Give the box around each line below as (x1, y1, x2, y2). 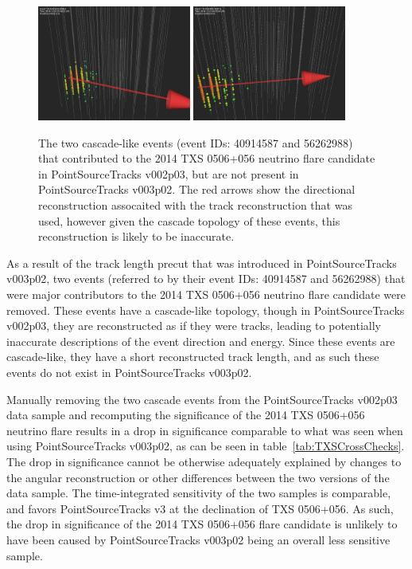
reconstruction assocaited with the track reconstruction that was (38, 197, 352, 214)
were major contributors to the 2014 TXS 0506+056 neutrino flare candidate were (6, 286, 406, 303)
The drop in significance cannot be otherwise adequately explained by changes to (6, 453, 402, 469)
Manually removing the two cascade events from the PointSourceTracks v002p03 (6, 390, 398, 407)
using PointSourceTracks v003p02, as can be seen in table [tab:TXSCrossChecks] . (6, 438, 405, 454)
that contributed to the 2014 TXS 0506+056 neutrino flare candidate (38, 150, 375, 167)
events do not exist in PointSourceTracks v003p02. (6, 364, 252, 380)
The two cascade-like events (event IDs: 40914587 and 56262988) (38, 134, 353, 151)
